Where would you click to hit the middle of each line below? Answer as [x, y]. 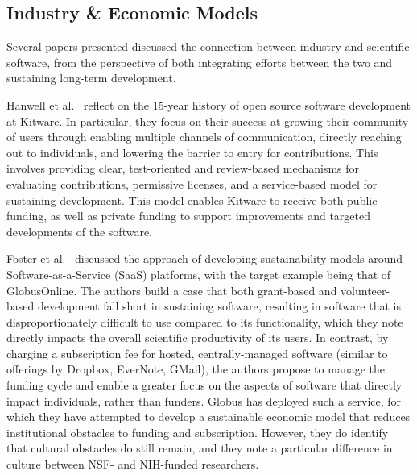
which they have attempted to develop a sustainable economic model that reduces [208, 417]
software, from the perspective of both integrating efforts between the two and [200, 62]
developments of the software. [80, 231]
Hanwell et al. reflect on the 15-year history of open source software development [209, 104]
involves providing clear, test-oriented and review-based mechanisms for [183, 168]
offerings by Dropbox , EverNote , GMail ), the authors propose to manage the [196, 369]
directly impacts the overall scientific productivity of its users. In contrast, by [198, 337]
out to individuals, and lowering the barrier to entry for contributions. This [192, 152]
